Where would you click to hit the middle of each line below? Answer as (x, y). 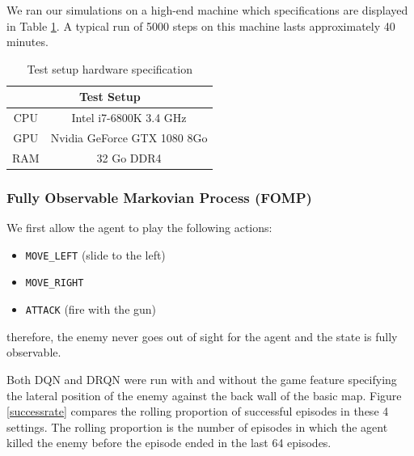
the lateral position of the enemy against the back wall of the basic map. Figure (204, 395)
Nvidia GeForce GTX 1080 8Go (129, 138)
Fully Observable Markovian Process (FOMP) (159, 197)
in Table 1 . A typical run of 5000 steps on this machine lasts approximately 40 (201, 25)
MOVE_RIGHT (55, 283)
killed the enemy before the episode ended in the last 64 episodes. (169, 443)
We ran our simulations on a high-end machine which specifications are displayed (207, 10)
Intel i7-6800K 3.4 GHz (129, 118)
